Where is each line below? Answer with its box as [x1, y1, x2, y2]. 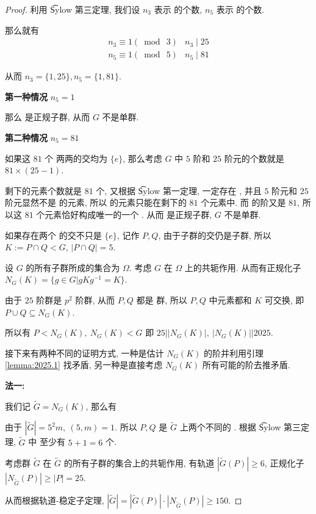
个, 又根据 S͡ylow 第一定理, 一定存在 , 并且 [96, 184, 262, 197]
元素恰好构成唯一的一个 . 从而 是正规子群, [45, 208, 212, 220]
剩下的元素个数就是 [5, 184, 82, 197]
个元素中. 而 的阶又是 [201, 196, 286, 209]
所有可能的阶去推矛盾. [202, 358, 290, 371]
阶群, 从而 [75, 293, 115, 306]
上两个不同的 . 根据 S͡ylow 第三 [179, 421, 301, 433]
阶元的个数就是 [224, 151, 284, 164]
